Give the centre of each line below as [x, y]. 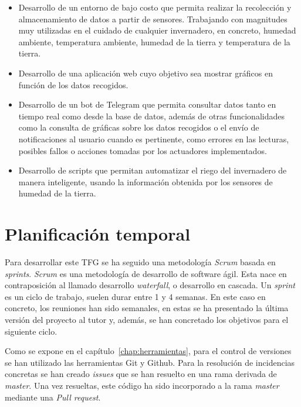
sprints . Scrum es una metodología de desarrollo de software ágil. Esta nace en [146, 273]
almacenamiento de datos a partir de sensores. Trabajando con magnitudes [153, 19]
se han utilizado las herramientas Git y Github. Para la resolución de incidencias [150, 362]
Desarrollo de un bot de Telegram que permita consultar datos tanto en [147, 104]
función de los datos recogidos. [73, 84]
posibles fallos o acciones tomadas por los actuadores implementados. [143, 150]
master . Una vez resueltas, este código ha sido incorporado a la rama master [142, 385]
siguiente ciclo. [31, 331]
